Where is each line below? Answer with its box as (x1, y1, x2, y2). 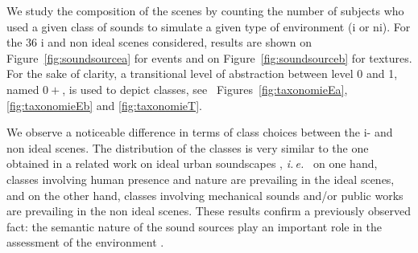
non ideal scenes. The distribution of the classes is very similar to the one (6, 139, 369, 156)
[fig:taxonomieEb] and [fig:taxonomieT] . (6, 96, 202, 113)
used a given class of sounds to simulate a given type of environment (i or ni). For (6, 18, 411, 35)
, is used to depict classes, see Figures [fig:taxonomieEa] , (62, 80, 348, 97)
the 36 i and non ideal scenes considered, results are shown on (6, 34, 312, 51)
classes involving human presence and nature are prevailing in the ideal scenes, (6, 170, 395, 187)
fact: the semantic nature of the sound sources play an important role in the (6, 218, 382, 235)
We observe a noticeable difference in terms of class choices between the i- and (6, 124, 393, 141)
